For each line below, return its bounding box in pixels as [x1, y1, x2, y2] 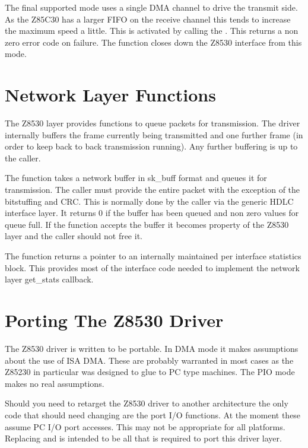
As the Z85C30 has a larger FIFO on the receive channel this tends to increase [5, 12, 291, 25]
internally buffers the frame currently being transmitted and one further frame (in [5, 128, 303, 141]
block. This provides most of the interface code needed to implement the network [5, 261, 300, 274]
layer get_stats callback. [5, 273, 94, 285]
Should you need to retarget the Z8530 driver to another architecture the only [5, 397, 288, 409]
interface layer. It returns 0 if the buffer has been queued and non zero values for [5, 206, 299, 219]
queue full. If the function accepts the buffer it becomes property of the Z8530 [5, 218, 289, 230]
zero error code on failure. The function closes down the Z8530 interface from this [5, 36, 302, 48]
